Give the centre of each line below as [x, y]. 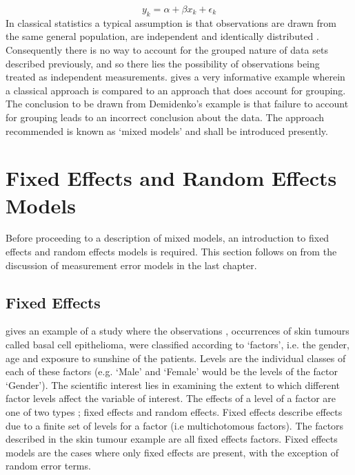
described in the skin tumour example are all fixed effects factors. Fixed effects [172, 439]
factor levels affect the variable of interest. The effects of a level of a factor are [171, 398]
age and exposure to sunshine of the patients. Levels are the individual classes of [176, 358]
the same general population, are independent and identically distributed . [162, 36]
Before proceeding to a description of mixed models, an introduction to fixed [168, 238]
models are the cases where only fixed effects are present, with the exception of [172, 452]
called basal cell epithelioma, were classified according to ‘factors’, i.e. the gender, [177, 345]
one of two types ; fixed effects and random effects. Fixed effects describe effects [174, 412]
